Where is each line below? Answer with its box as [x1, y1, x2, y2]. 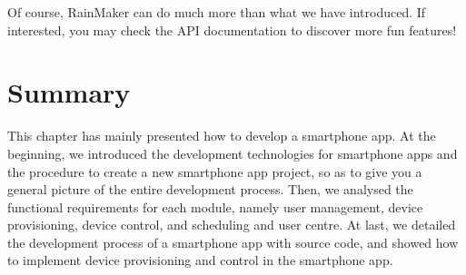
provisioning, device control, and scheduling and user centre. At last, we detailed [7, 215, 456, 234]
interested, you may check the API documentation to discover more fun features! [7, 20, 457, 39]
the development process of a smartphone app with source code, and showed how [7, 232, 459, 251]
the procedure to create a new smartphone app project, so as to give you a [7, 162, 422, 181]
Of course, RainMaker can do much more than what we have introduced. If [7, 3, 426, 21]
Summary [7, 74, 131, 111]
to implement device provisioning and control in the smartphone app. [7, 250, 393, 270]
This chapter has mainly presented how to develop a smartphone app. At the [7, 126, 436, 145]
